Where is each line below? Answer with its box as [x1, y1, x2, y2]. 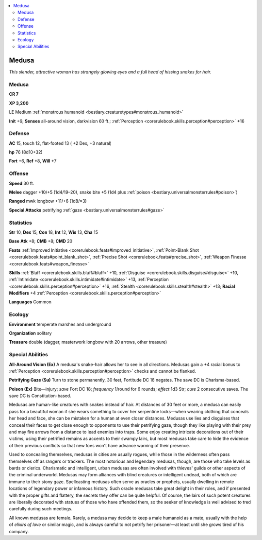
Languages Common [9, 299, 52, 305]
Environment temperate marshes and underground [9, 321, 112, 327]
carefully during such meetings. [9, 506, 73, 512]
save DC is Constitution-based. [9, 393, 71, 399]
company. [9, 528, 29, 534]
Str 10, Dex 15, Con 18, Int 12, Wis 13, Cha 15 [9, 229, 98, 235]
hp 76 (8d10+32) [9, 149, 43, 155]
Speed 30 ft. [9, 180, 34, 186]
